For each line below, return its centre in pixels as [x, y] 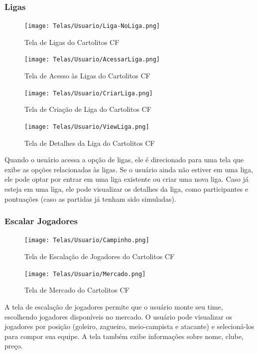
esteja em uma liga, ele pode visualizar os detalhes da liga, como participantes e [127, 189]
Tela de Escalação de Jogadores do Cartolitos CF [100, 256]
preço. [14, 346]
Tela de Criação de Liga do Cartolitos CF [88, 109]
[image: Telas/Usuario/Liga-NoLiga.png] [92, 26]
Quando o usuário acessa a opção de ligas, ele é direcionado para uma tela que [124, 160]
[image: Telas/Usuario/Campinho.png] [87, 240]
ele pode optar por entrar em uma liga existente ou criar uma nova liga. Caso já [127, 179]
